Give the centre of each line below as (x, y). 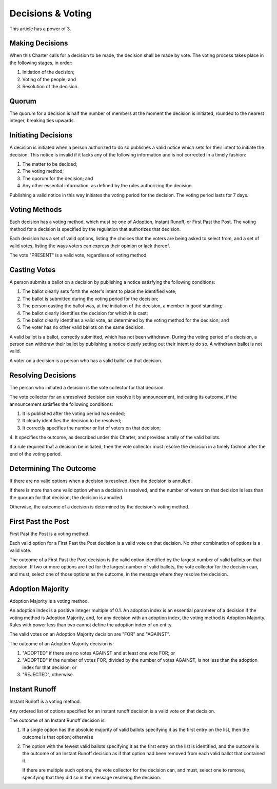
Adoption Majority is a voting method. (49, 601)
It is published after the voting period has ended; (74, 413)
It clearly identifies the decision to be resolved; (72, 421)
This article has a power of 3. (40, 29)
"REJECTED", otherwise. (48, 675)
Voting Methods (36, 210)
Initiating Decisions (41, 135)
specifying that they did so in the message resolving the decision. (92, 777)
